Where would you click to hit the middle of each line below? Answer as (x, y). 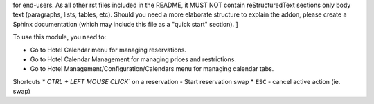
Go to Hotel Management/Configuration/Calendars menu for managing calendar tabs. (152, 69)
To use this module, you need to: (60, 37)
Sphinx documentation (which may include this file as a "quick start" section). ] (125, 24)
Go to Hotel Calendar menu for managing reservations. (108, 50)
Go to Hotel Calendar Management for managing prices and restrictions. (133, 59)
